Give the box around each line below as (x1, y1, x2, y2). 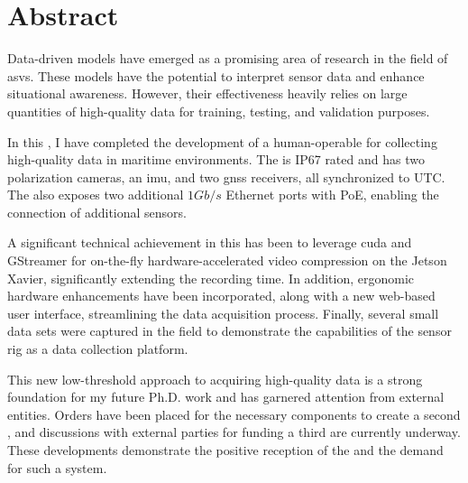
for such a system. (7, 458, 107, 477)
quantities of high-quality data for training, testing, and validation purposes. (7, 101, 430, 120)
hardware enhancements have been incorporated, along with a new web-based (7, 286, 436, 305)
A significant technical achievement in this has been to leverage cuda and (7, 233, 412, 252)
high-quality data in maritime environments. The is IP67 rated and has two (7, 150, 425, 169)
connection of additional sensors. (7, 202, 188, 221)
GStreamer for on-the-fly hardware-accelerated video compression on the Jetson (7, 251, 447, 270)
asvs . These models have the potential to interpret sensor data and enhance (7, 66, 425, 85)
